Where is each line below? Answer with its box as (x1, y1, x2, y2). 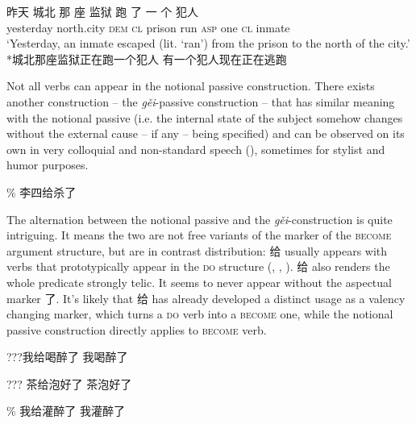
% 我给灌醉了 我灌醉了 (6, 402, 125, 419)
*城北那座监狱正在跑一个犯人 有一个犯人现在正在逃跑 (6, 50, 287, 67)
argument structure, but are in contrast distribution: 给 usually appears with (6, 242, 388, 259)
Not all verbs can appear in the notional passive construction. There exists (6, 77, 375, 94)
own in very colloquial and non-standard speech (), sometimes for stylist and (6, 140, 385, 157)
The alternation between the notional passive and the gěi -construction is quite (6, 210, 393, 227)
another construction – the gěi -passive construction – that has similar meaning (6, 93, 395, 110)
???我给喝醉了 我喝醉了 (6, 348, 128, 365)
